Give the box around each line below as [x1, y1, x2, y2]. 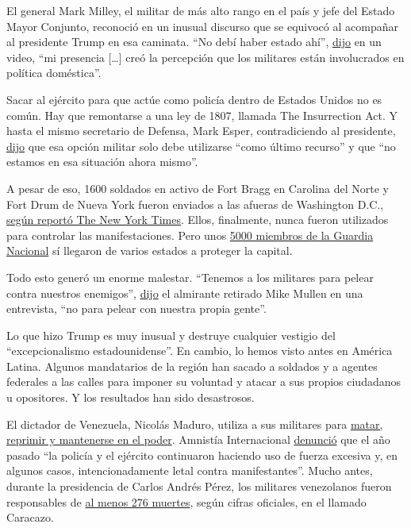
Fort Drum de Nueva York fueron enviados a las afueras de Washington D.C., [6, 195, 384, 212]
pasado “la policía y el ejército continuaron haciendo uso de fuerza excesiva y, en [6, 446, 398, 463]
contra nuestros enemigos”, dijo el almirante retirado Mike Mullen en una [6, 284, 363, 301]
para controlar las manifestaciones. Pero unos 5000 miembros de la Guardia [6, 226, 374, 243]
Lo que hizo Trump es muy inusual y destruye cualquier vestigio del [6, 326, 336, 343]
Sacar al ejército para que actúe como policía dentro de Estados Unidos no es [6, 91, 382, 107]
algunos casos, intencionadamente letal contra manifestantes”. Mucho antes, [6, 462, 373, 479]
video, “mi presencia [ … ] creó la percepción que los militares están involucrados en [6, 48, 405, 65]
